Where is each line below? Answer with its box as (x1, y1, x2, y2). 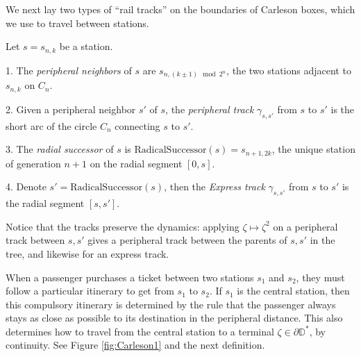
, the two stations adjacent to (226, 63, 351, 77)
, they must (296, 269, 345, 284)
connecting (115, 118, 160, 133)
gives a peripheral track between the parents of (87, 233, 287, 247)
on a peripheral (273, 219, 338, 233)
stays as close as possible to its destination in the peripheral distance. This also (6, 310, 343, 325)
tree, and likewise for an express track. (6, 246, 169, 260)
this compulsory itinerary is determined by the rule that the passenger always (6, 297, 336, 311)
